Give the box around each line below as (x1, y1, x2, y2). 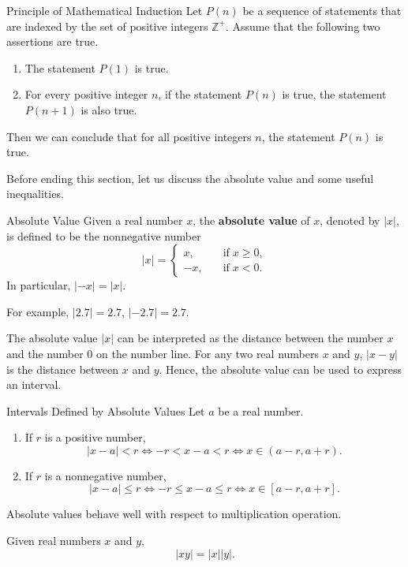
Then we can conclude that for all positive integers (6, 128, 252, 144)
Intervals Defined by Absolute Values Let (6, 402, 205, 419)
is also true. (80, 101, 137, 118)
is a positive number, (44, 429, 146, 446)
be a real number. (218, 402, 304, 419)
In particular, (6, 277, 71, 293)
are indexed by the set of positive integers (6, 17, 208, 34)
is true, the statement (282, 86, 387, 103)
